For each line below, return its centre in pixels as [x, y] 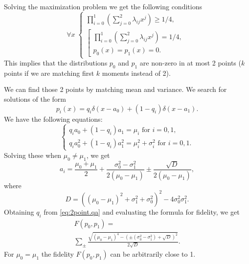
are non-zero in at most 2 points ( [190, 63]
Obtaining [19, 211]
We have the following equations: [53, 119]
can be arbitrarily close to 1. [153, 254]
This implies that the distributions [56, 63]
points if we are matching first [49, 73]
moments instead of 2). [136, 73]
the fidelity [57, 254]
